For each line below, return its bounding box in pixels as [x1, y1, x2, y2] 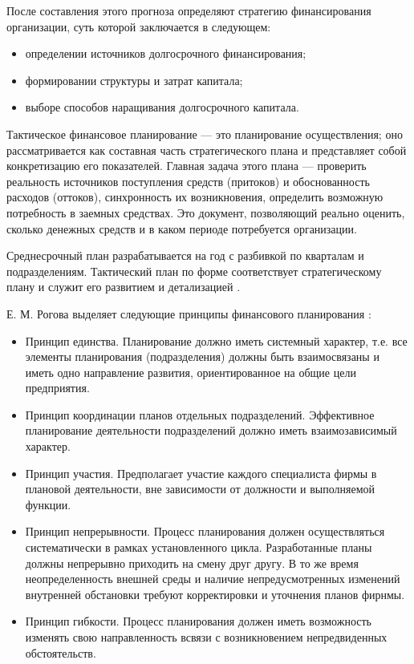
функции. [25, 496, 71, 512]
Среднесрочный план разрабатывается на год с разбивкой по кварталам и [6, 247, 364, 264]
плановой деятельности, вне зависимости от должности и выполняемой [25, 480, 375, 497]
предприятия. [25, 379, 90, 396]
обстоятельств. [25, 644, 96, 661]
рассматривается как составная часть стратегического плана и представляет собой [6, 141, 407, 158]
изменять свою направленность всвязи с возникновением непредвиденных [25, 629, 388, 645]
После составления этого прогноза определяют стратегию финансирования [6, 2, 371, 18]
